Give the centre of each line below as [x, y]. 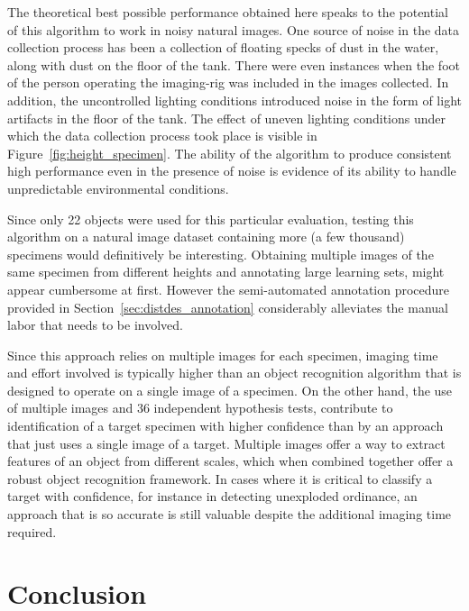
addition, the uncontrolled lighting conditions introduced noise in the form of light [234, 100]
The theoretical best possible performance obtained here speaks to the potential [228, 12]
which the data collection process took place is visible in [162, 136]
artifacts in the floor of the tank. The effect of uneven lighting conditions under [227, 118]
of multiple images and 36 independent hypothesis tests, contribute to [200, 408]
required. [32, 531]
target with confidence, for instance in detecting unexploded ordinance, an [212, 496]
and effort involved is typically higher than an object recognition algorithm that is [234, 373]
